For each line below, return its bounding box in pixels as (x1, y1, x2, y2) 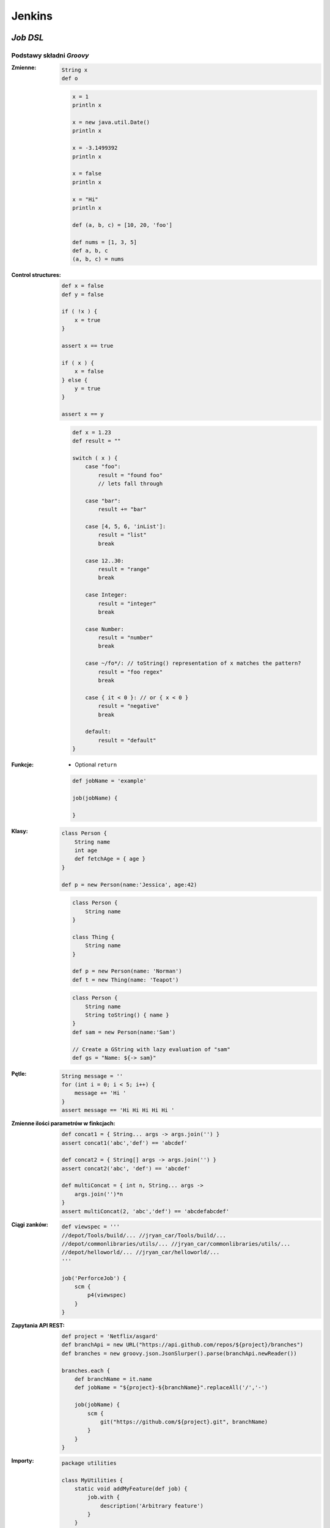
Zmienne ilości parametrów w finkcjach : (11, 1120, 116, 1127)
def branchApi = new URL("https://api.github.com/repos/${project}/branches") (61, 1342, 304, 1348)
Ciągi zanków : (11, 1221, 48, 1228)
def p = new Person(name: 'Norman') (72, 968, 183, 975)
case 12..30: (85, 557, 125, 564)
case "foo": (85, 463, 122, 470)
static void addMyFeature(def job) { (74, 1485, 188, 1492)
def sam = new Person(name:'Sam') (72, 1029, 176, 1035)
